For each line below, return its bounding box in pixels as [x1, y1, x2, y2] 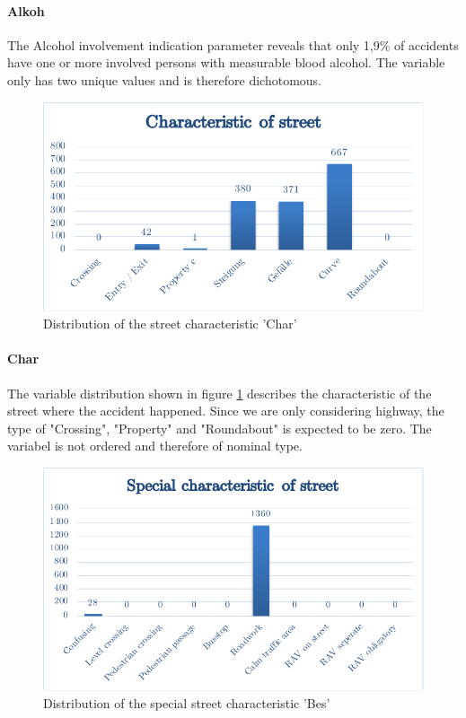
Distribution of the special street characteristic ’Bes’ [43, 694, 330, 713]
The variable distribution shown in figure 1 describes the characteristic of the [7, 383, 432, 402]
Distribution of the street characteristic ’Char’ [43, 314, 297, 333]
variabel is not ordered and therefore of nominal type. [7, 436, 303, 455]
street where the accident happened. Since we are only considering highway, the [7, 401, 444, 420]
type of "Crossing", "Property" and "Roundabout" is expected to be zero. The [7, 418, 432, 437]
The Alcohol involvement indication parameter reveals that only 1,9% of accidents [7, 35, 459, 54]
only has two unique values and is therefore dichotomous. [7, 70, 321, 89]
